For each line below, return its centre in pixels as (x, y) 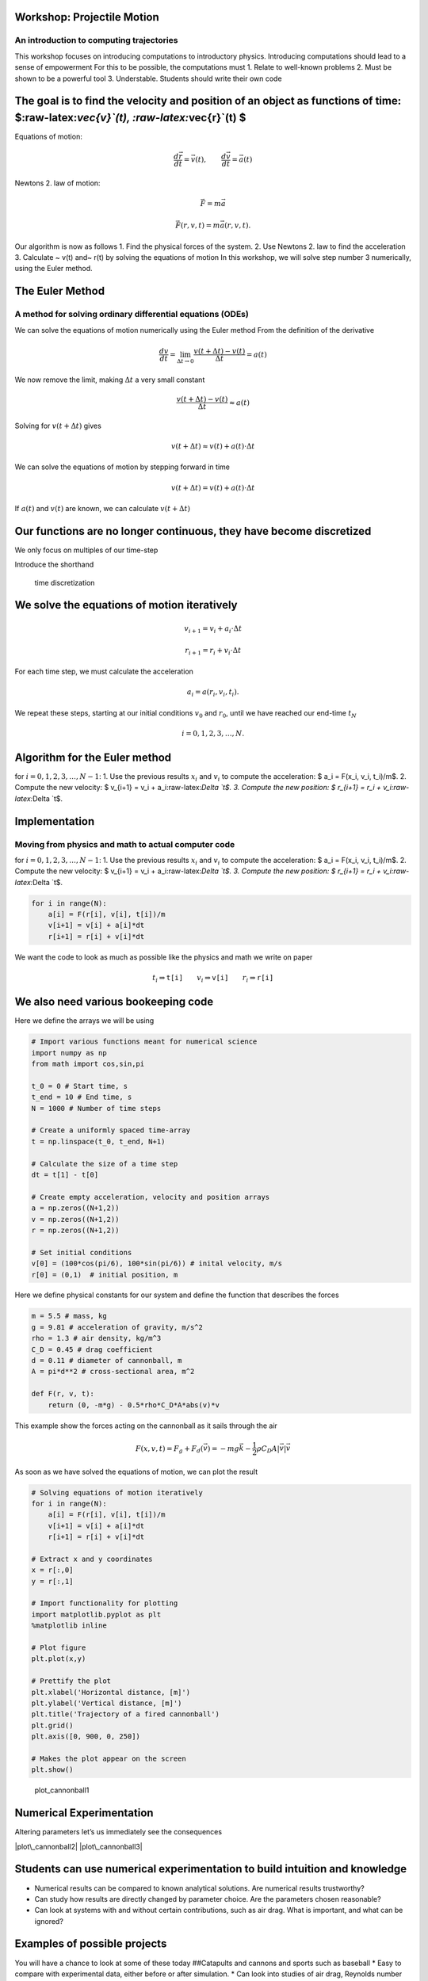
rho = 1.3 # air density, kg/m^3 (96, 1338)
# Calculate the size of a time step (105, 1164)
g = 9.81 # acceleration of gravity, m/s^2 (117, 1327)
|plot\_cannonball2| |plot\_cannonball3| (78, 1846)
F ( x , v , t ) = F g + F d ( (169, 1449)
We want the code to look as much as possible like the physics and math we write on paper (164, 957)
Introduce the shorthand (54, 565)
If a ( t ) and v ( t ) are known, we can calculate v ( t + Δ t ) (102, 508)
